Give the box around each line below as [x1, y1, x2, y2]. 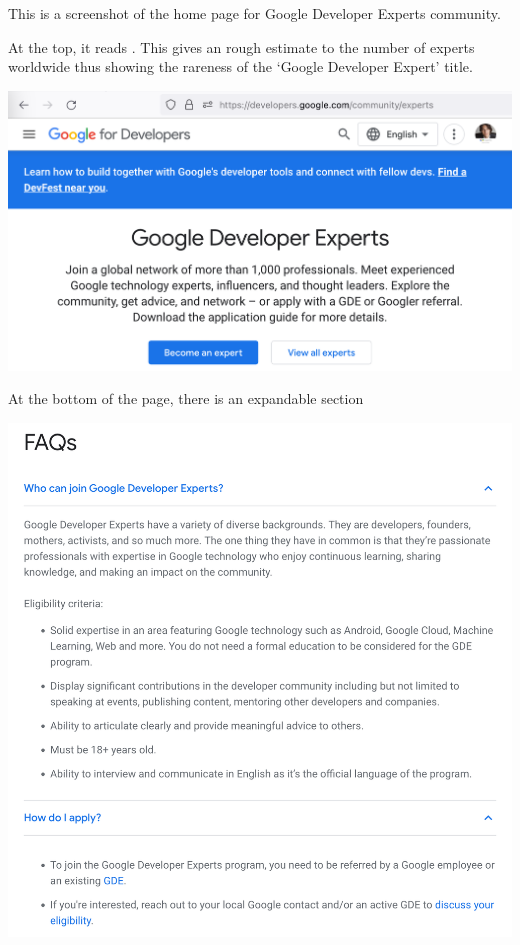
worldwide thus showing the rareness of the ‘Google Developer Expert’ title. [8, 56, 473, 77]
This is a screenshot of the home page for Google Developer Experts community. [8, 3, 501, 23]
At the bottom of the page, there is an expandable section [8, 388, 364, 409]
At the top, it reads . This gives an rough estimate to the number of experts [8, 36, 475, 57]
